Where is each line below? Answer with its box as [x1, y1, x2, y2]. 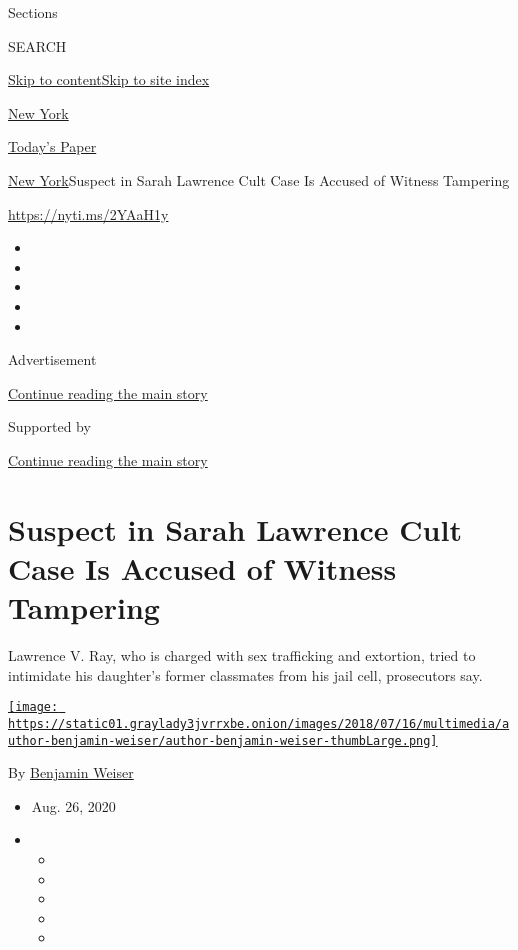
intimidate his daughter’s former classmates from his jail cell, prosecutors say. [8, 664, 483, 685]
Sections [8, 2, 58, 22]
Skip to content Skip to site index [8, 69, 210, 90]
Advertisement [8, 349, 97, 370]
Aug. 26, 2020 [31, 795, 116, 816]
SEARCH [8, 35, 67, 56]
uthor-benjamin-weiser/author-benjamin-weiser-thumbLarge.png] [8, 733, 438, 748]
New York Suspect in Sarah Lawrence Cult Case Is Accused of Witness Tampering [8, 169, 510, 190]
